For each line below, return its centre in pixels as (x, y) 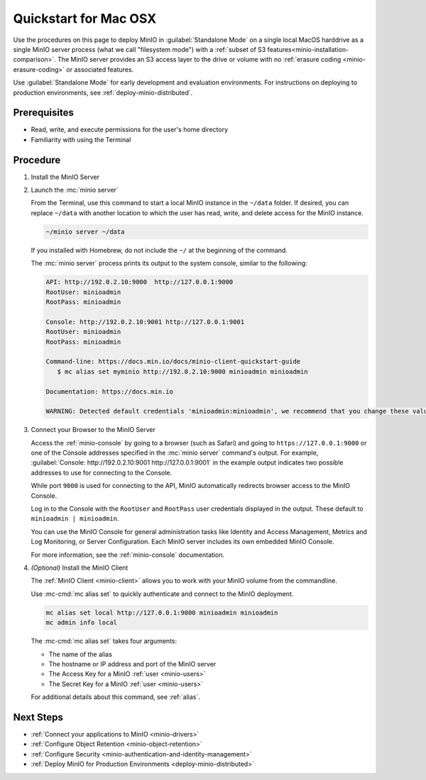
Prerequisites (43, 113)
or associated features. (100, 69)
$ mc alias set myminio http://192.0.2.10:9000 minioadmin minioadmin (182, 372)
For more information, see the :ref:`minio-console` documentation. (128, 555)
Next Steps (38, 717)
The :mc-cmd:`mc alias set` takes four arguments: (104, 641)
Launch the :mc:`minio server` (75, 190)
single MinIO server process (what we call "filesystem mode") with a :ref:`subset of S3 (140, 49)
